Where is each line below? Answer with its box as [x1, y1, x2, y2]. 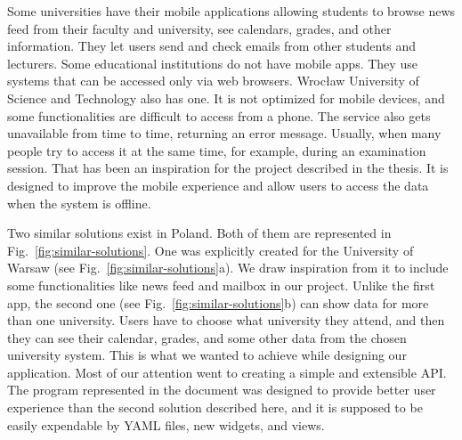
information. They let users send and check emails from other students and [7, 37, 417, 55]
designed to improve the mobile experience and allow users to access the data [7, 175, 429, 194]
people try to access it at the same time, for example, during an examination [7, 141, 426, 159]
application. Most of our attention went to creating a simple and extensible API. [7, 363, 447, 381]
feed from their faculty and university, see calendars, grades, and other [7, 19, 392, 37]
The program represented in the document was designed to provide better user [7, 380, 436, 399]
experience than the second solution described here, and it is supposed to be [7, 398, 423, 417]
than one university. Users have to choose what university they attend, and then [7, 311, 445, 330]
